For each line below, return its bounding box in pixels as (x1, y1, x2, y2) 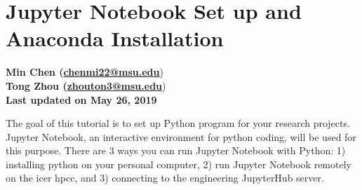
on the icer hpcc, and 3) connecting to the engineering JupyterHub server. (6, 170, 324, 185)
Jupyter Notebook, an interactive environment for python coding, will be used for (6, 129, 356, 144)
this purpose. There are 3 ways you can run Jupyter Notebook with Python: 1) (6, 143, 346, 158)
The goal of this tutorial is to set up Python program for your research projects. (6, 116, 350, 130)
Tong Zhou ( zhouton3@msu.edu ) (6, 78, 166, 93)
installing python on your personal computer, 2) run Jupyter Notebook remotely (6, 156, 351, 171)
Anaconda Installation (6, 24, 224, 53)
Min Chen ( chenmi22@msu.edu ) (6, 65, 163, 79)
